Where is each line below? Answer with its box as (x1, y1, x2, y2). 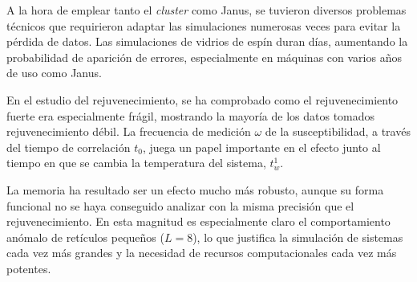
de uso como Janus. (6, 64, 102, 81)
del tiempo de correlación (6, 138, 131, 155)
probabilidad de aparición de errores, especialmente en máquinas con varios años (6, 48, 402, 65)
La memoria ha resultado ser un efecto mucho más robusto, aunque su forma (6, 181, 384, 198)
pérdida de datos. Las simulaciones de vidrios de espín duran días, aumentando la (6, 33, 408, 50)
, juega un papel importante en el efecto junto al (142, 138, 381, 155)
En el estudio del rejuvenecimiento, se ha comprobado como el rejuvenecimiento (6, 91, 399, 108)
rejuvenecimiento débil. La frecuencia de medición (6, 123, 251, 140)
